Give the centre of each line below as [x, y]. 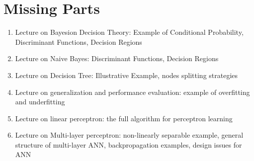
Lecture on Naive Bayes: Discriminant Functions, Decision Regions [117, 58]
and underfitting [40, 102]
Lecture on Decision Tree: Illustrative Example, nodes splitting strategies [127, 75]
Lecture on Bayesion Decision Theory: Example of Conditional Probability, [129, 32]
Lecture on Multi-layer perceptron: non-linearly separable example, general [129, 135]
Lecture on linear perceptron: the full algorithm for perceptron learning [124, 118]
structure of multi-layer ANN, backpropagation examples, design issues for [128, 144]
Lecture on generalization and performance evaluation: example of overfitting [132, 92]
